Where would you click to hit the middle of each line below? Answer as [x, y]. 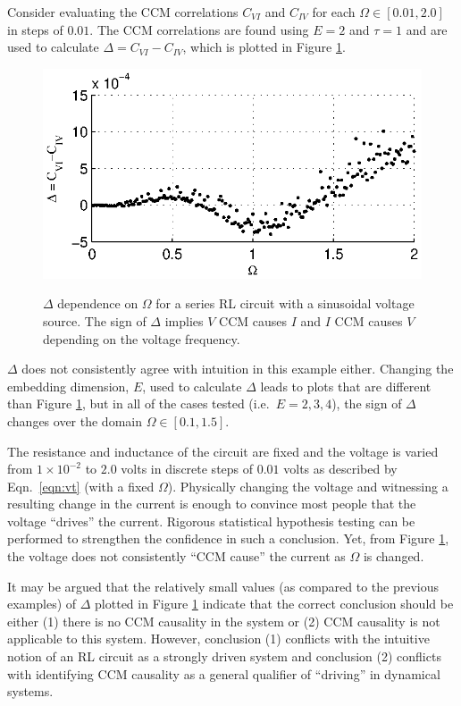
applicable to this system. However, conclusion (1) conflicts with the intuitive [218, 639]
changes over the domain [75, 420]
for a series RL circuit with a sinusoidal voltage [285, 303]
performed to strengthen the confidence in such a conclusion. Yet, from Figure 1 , [228, 538]
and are [427, 29]
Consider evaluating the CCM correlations [123, 12]
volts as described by [340, 469]
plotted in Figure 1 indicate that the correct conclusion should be [274, 604]
